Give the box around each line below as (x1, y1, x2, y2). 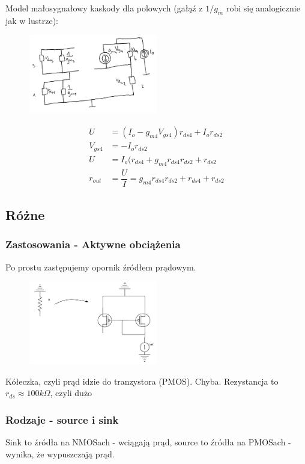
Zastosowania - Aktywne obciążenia (5, 237, 181, 252)
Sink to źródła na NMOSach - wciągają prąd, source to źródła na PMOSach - (5, 436, 291, 448)
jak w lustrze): (5, 14, 59, 26)
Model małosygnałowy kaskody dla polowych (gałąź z (5, 2, 203, 14)
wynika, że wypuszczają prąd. (5, 447, 115, 460)
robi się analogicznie (226, 2, 300, 14)
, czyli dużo (50, 386, 92, 399)
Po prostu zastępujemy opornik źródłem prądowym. (5, 260, 196, 273)
